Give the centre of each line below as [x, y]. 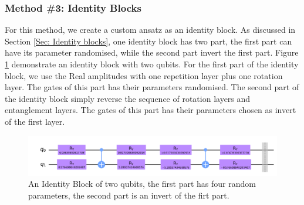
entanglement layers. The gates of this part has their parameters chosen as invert [151, 110]
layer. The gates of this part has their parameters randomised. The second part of [152, 87]
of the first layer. [35, 121]
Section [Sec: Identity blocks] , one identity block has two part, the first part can [148, 41]
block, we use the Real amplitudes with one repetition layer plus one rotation [144, 75]
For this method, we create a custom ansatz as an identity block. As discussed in [150, 30]
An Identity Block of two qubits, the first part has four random [142, 184]
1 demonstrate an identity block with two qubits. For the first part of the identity [152, 64]
